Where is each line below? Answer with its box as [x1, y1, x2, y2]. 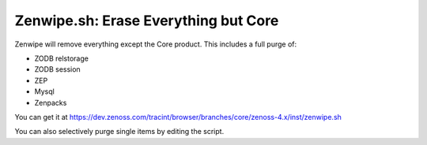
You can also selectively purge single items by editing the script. [14, 127, 225, 136]
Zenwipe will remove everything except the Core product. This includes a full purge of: [14, 39, 297, 49]
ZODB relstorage [34, 54, 89, 63]
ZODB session [34, 65, 81, 74]
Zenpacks [34, 98, 67, 107]
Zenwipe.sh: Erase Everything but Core [14, 12, 279, 29]
